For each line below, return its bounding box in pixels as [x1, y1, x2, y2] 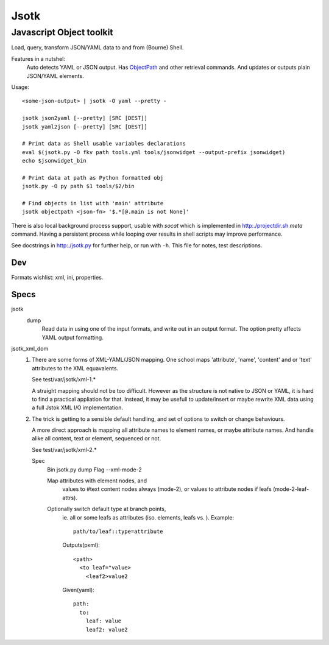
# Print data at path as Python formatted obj [22, 174, 164, 181]
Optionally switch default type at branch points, [47, 506, 166, 513]
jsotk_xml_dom [11, 345, 49, 352]
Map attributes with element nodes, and [47, 477, 147, 484]
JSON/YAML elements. [26, 72, 85, 79]
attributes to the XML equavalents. [32, 364, 119, 372]
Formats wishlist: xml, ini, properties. [11, 273, 104, 281]
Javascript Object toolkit [11, 27, 113, 38]
